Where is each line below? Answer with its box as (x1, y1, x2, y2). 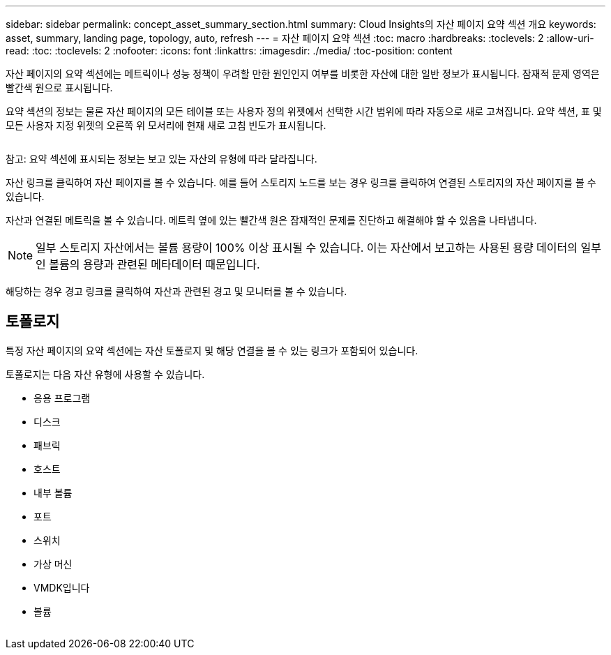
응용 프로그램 (33, 391, 91, 404)
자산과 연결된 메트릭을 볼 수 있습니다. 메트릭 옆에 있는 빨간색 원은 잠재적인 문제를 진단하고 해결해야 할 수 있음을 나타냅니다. (6, 214, 537, 226)
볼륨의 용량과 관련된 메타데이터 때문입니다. (49, 257, 260, 271)
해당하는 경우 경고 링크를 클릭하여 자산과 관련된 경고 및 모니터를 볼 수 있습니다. (6, 285, 347, 297)
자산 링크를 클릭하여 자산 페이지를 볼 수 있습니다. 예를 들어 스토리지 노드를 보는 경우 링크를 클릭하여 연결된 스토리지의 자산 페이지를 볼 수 (6, 176, 596, 188)
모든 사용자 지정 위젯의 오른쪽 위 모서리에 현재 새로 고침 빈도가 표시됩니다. (6, 119, 326, 131)
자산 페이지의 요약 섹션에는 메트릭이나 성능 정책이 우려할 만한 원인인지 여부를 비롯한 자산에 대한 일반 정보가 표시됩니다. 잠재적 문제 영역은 (6, 68, 600, 80)
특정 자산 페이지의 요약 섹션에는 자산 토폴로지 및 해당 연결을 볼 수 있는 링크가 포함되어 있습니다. (6, 344, 418, 356)
